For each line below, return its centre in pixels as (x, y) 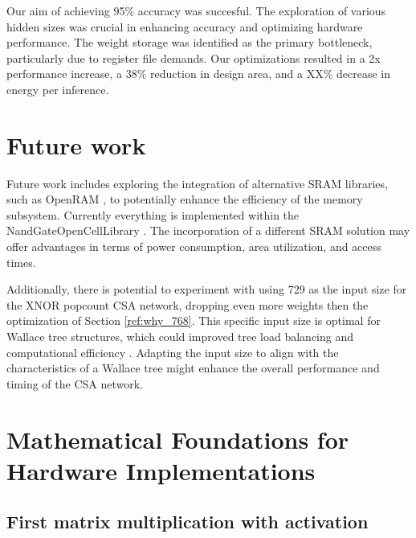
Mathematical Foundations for (178, 439)
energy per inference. (58, 89)
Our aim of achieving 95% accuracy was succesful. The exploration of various (196, 10)
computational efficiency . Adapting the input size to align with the (173, 352)
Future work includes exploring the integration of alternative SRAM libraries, (197, 183)
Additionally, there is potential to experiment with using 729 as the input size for (207, 289)
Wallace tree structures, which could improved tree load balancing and (180, 337)
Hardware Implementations (161, 470)
